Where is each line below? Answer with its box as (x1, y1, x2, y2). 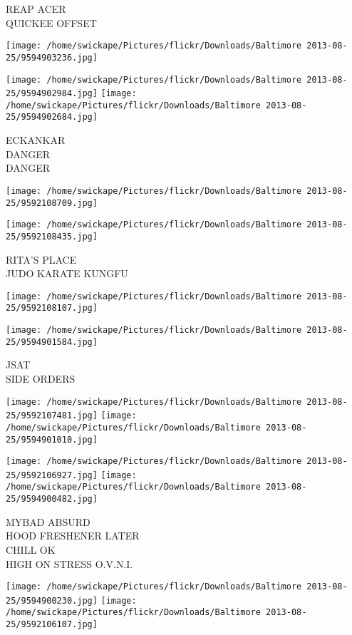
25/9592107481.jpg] (6, 411, 98, 421)
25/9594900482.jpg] (6, 494, 98, 505)
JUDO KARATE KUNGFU (6, 266, 128, 281)
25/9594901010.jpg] (6, 434, 98, 445)
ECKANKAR (6, 133, 66, 148)
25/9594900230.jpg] (6, 595, 98, 606)
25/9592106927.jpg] (6, 470, 98, 480)
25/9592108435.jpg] (6, 231, 98, 242)
